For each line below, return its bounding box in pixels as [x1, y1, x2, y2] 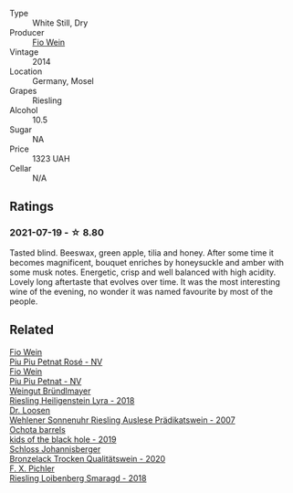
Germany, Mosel [32, 76, 94, 86]
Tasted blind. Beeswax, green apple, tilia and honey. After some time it [9, 246, 274, 258]
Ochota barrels [9, 424, 66, 435]
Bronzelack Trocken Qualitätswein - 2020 [9, 453, 166, 464]
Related [9, 322, 55, 338]
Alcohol [9, 105, 38, 115]
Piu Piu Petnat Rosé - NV [9, 356, 103, 367]
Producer [9, 27, 45, 37]
